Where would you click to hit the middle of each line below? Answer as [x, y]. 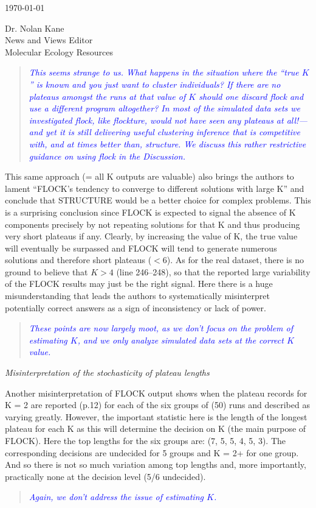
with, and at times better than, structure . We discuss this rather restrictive [167, 143]
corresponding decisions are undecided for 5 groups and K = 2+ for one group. [152, 452]
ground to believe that [46, 271]
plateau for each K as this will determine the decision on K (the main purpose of [156, 429]
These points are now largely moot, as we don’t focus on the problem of [161, 328]
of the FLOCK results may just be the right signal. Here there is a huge [139, 284]
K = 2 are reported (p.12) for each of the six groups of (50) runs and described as [157, 405]
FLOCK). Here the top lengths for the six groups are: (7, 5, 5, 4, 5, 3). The [145, 440]
